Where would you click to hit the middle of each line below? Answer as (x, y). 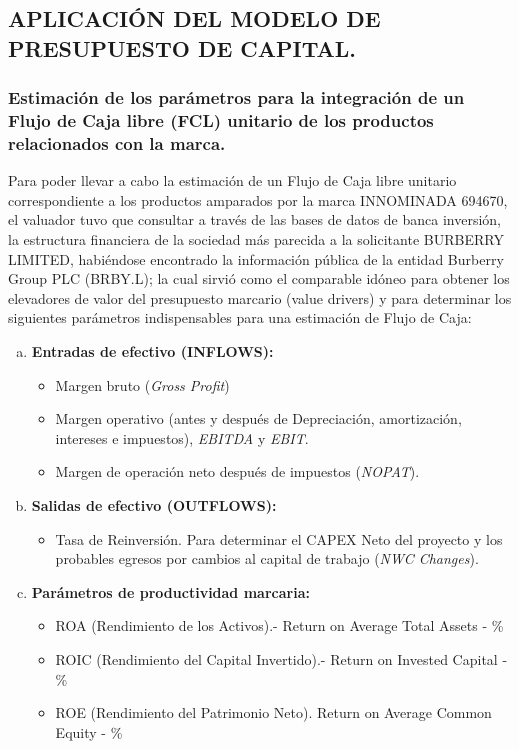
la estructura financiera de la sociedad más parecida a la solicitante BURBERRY (256, 239)
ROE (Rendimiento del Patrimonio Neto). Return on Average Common (273, 712)
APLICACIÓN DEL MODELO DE (194, 18)
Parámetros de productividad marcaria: (170, 591)
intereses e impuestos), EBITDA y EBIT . (182, 437)
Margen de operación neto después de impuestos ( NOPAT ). (237, 471)
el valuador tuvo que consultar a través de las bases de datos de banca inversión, (254, 219)
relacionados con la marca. (117, 142)
